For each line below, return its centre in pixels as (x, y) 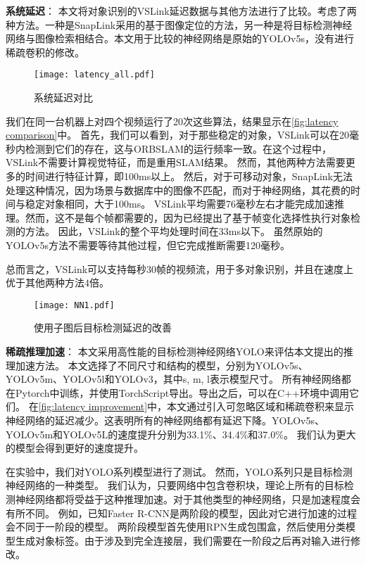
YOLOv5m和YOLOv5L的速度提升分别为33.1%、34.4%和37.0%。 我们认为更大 (181, 434)
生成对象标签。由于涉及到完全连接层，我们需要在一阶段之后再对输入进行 (183, 540)
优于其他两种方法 (45, 282)
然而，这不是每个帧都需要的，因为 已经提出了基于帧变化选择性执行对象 (188, 217)
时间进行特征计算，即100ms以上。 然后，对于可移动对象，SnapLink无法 (189, 176)
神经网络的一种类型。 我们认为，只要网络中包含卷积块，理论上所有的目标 (175, 485)
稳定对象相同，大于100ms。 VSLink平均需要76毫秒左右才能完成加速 (179, 204)
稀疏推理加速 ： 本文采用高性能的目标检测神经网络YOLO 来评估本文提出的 (175, 351)
